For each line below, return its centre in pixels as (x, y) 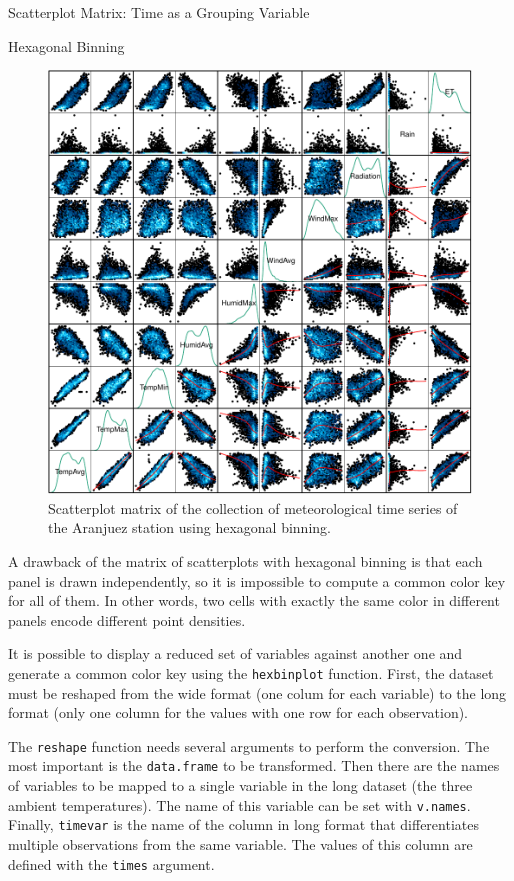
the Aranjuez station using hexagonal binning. (189, 527)
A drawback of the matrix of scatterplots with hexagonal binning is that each (245, 560)
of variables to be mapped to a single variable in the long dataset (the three (240, 785)
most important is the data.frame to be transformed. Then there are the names (254, 765)
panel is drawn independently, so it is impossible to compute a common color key (257, 580)
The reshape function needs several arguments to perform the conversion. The (249, 745)
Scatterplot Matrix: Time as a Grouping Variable (159, 12)
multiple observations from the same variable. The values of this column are (240, 844)
